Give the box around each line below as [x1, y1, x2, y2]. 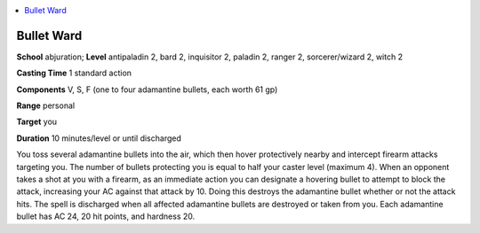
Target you [16, 116, 58, 128]
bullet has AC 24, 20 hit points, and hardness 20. [16, 211, 196, 221]
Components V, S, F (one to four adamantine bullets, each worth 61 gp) [16, 84, 278, 95]
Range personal [16, 100, 76, 111]
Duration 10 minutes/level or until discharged [16, 133, 181, 144]
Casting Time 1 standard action [16, 67, 132, 79]
